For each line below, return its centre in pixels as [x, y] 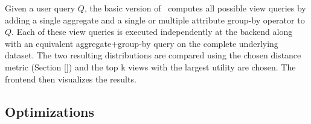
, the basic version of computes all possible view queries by [195, 8]
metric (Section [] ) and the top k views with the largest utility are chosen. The [150, 67]
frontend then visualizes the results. [71, 79]
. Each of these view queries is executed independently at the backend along [152, 32]
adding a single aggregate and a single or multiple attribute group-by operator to [155, 20]
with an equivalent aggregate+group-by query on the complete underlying [142, 43]
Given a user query [40, 8]
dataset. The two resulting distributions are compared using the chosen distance [153, 55]
